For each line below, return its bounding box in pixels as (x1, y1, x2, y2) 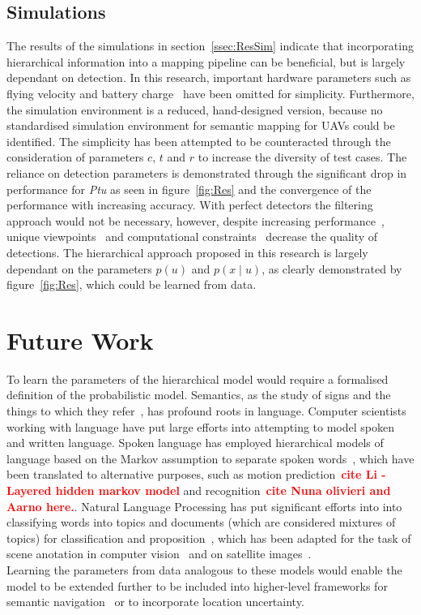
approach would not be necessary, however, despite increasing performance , (6, 212, 385, 229)
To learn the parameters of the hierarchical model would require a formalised (6, 370, 389, 387)
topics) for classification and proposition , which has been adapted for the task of (6, 529, 411, 546)
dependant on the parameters (6, 260, 152, 277)
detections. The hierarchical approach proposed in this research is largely (6, 243, 368, 260)
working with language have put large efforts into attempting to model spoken (6, 418, 394, 435)
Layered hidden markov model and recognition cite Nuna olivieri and (6, 481, 391, 498)
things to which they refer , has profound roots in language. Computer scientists (6, 402, 406, 419)
